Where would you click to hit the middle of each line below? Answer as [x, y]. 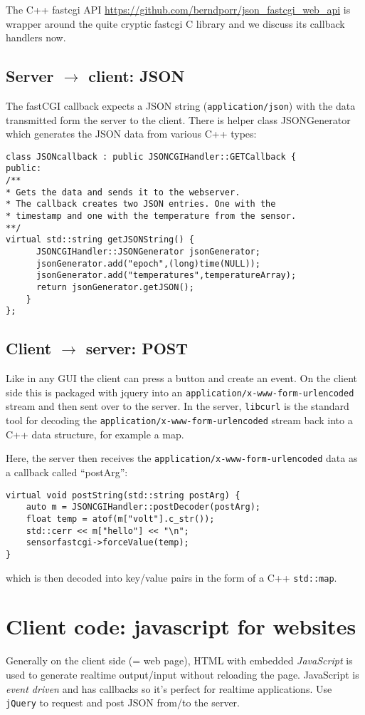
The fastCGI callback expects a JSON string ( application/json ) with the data [181, 105]
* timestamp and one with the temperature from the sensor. [151, 216]
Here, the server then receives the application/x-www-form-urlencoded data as [182, 458]
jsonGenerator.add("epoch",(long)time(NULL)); [148, 263]
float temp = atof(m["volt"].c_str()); [120, 519]
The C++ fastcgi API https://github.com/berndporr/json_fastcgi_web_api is [178, 9]
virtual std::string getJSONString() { [100, 240]
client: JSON [137, 76]
